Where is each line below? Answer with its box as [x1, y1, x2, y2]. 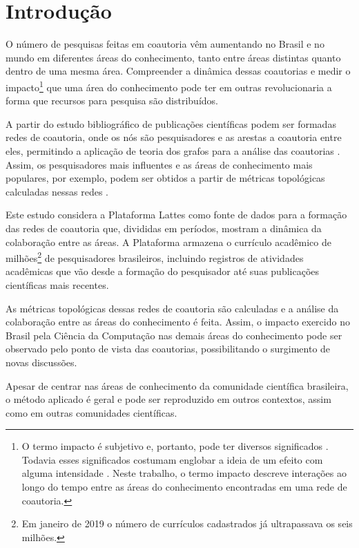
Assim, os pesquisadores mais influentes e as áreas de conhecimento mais [6, 157, 313, 171]
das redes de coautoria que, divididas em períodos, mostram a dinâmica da [6, 220, 322, 235]
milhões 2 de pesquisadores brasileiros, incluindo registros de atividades [6, 249, 304, 265]
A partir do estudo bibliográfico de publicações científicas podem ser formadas [6, 116, 336, 131]
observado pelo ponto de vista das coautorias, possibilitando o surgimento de [6, 341, 331, 356]
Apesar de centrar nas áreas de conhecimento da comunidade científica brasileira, [6, 378, 349, 393]
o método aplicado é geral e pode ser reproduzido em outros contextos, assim [6, 392, 331, 406]
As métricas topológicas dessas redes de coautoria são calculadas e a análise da [6, 301, 339, 315]
